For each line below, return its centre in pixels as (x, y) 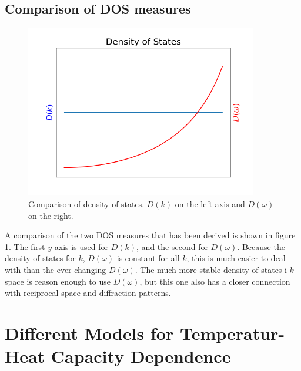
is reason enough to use (68, 281)
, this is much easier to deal (236, 258)
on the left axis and (210, 203)
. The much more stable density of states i (211, 269)
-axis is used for (80, 246)
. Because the (261, 246)
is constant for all (148, 258)
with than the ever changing (56, 269)
